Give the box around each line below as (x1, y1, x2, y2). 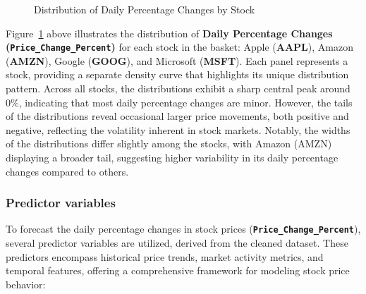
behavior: (6, 276, 46, 291)
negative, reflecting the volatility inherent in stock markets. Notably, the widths (6, 122, 350, 137)
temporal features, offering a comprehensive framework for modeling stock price (6, 263, 350, 278)
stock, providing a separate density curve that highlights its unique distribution (6, 67, 349, 82)
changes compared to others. (6, 164, 129, 178)
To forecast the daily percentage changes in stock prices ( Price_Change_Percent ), (6, 221, 361, 236)
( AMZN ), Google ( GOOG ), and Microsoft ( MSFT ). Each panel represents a (6, 53, 348, 68)
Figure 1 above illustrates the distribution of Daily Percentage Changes (6, 25, 333, 40)
